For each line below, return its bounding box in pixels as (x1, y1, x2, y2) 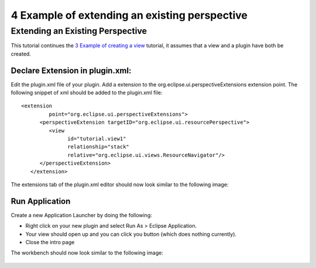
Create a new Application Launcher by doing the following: (11, 211, 152, 218)
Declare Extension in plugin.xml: (11, 65, 132, 75)
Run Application (11, 196, 71, 206)
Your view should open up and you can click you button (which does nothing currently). (25, 231, 237, 238)
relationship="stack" (67, 144, 130, 150)
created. (11, 50, 32, 57)
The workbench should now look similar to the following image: (11, 249, 163, 256)
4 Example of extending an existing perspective (11, 9, 248, 22)
